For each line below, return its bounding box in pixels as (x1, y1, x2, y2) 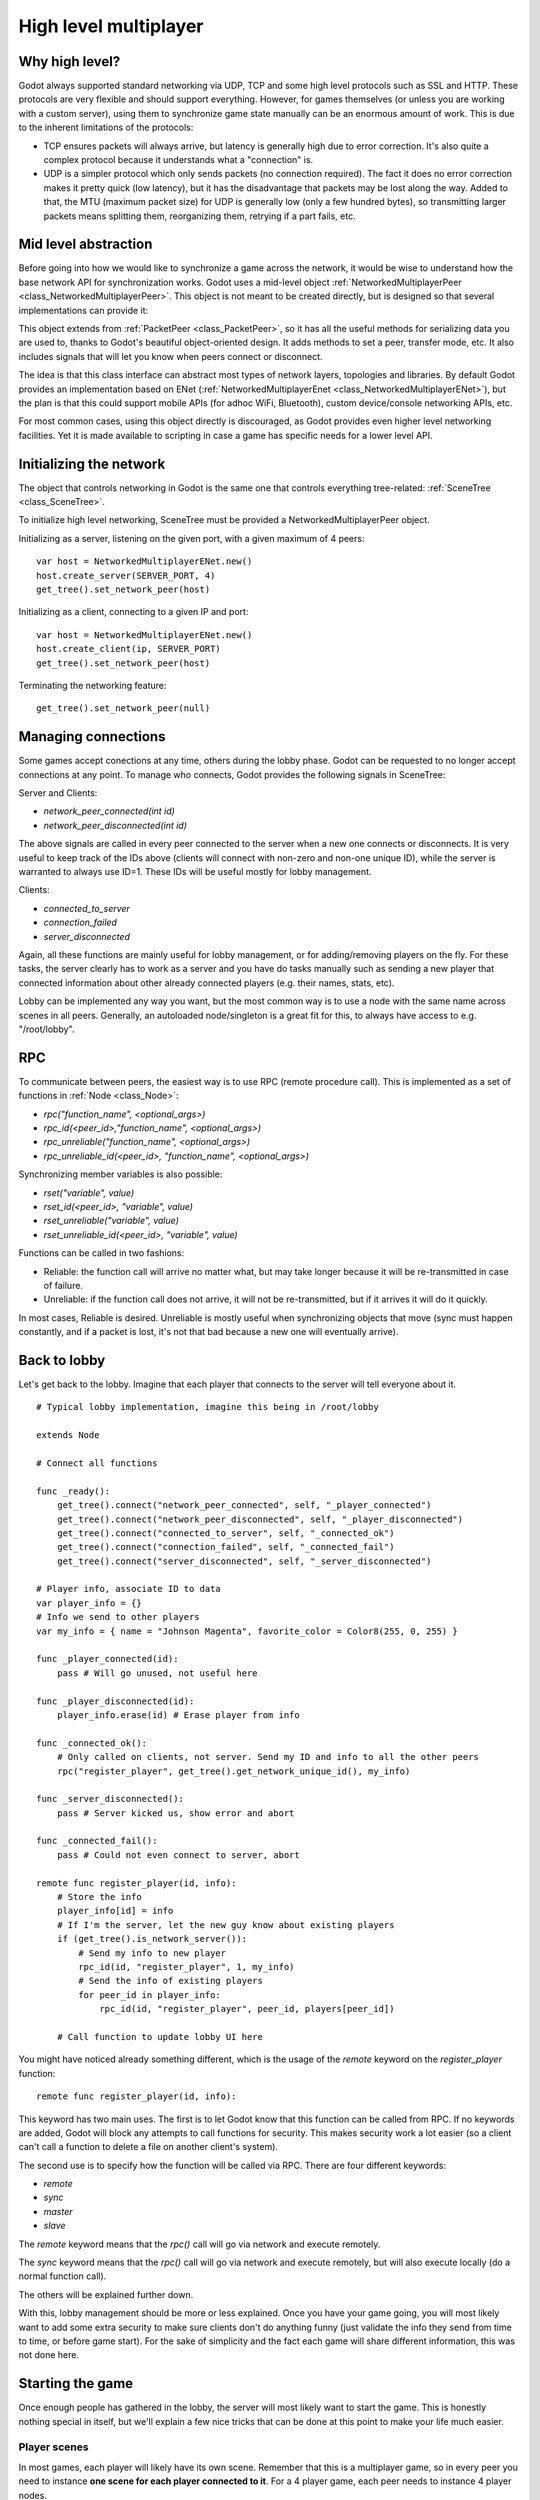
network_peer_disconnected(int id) (43, 819, 188, 831)
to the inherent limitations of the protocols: (18, 121, 194, 134)
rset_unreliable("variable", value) (43, 1215, 180, 1227)
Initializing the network (18, 455, 166, 472)
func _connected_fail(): (36, 1835, 158, 1847)
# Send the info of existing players (78, 1975, 264, 1987)
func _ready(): (36, 1485, 111, 1497)
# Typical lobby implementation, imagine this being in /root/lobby (36, 1401, 379, 1413)
